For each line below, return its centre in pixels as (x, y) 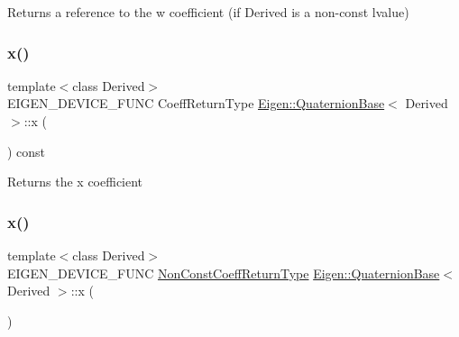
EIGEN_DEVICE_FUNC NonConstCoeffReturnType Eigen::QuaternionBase (224, 273)
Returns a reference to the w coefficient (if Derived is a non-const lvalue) (208, 12)
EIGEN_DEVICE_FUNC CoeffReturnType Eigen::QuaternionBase (196, 103)
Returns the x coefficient (75, 182)
